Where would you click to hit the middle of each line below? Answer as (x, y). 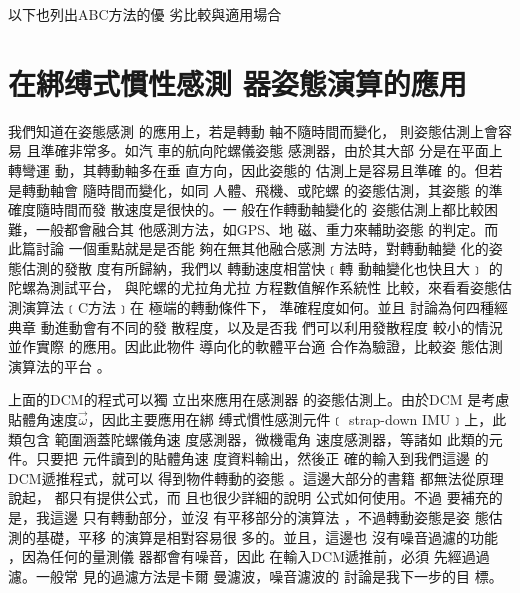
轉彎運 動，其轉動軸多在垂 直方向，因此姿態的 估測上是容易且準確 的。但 (248, 169)
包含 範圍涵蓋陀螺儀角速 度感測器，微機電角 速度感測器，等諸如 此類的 (255, 438)
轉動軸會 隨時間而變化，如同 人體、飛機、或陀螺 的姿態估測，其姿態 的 (255, 189)
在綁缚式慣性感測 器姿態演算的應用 (237, 82)
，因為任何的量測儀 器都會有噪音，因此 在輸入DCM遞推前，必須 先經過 (242, 556)
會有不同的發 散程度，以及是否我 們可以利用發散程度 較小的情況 (292, 326)
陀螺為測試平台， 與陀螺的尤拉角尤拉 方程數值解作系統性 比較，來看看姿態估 (260, 287)
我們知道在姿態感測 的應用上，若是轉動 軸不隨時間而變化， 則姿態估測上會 (253, 130)
